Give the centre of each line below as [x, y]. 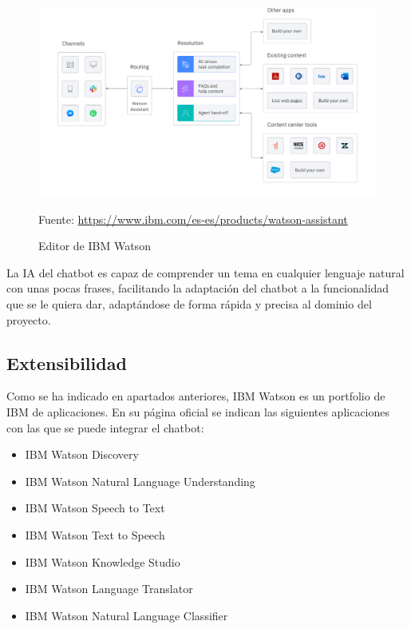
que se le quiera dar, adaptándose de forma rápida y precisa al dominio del [189, 304]
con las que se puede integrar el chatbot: [105, 427]
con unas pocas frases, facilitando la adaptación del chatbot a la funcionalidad [198, 288]
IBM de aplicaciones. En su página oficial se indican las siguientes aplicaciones [198, 412]
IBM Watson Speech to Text [95, 508]
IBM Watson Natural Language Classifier [126, 615]
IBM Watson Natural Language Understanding [140, 481]
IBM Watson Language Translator [109, 589]
